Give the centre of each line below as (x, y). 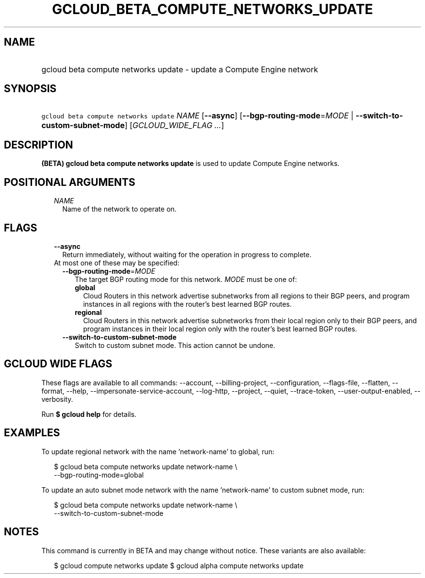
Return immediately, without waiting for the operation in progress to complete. (187, 254)
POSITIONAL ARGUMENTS (70, 182)
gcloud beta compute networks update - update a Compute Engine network (180, 69)
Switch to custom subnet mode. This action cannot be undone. (175, 345)
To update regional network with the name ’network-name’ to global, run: (158, 451)
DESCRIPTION (39, 145)
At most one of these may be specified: (117, 263)
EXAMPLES (32, 433)
